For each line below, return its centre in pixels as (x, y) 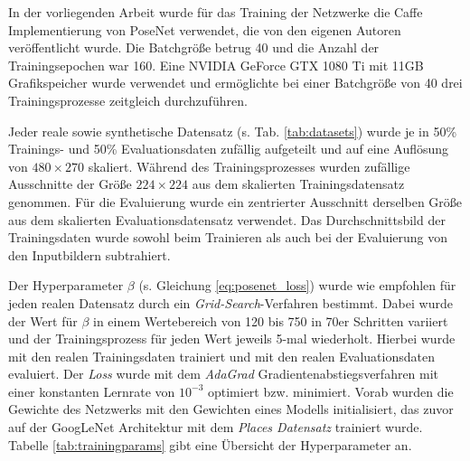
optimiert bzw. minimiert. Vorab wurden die (330, 391)
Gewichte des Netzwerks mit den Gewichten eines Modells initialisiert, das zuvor (231, 409)
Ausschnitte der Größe (70, 184)
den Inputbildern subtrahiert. (89, 254)
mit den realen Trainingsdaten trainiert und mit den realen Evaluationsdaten (221, 356)
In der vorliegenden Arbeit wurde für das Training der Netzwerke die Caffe (216, 12)
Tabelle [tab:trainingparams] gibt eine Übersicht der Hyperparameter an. (210, 444)
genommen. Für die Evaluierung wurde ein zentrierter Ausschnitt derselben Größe (235, 201)
